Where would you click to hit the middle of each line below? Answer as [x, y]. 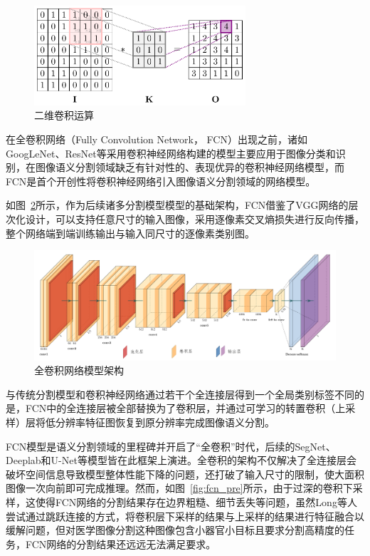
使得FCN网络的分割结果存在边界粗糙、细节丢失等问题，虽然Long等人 [196, 501]
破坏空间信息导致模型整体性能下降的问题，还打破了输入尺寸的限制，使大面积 [185, 474]
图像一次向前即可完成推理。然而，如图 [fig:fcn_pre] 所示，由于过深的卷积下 [179, 488]
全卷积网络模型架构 [79, 370]
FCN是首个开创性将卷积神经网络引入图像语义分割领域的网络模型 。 [161, 181]
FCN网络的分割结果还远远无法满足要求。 [121, 544]
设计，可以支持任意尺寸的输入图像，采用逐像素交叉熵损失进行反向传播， [195, 218]
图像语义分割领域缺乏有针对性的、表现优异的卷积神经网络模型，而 [190, 167]
